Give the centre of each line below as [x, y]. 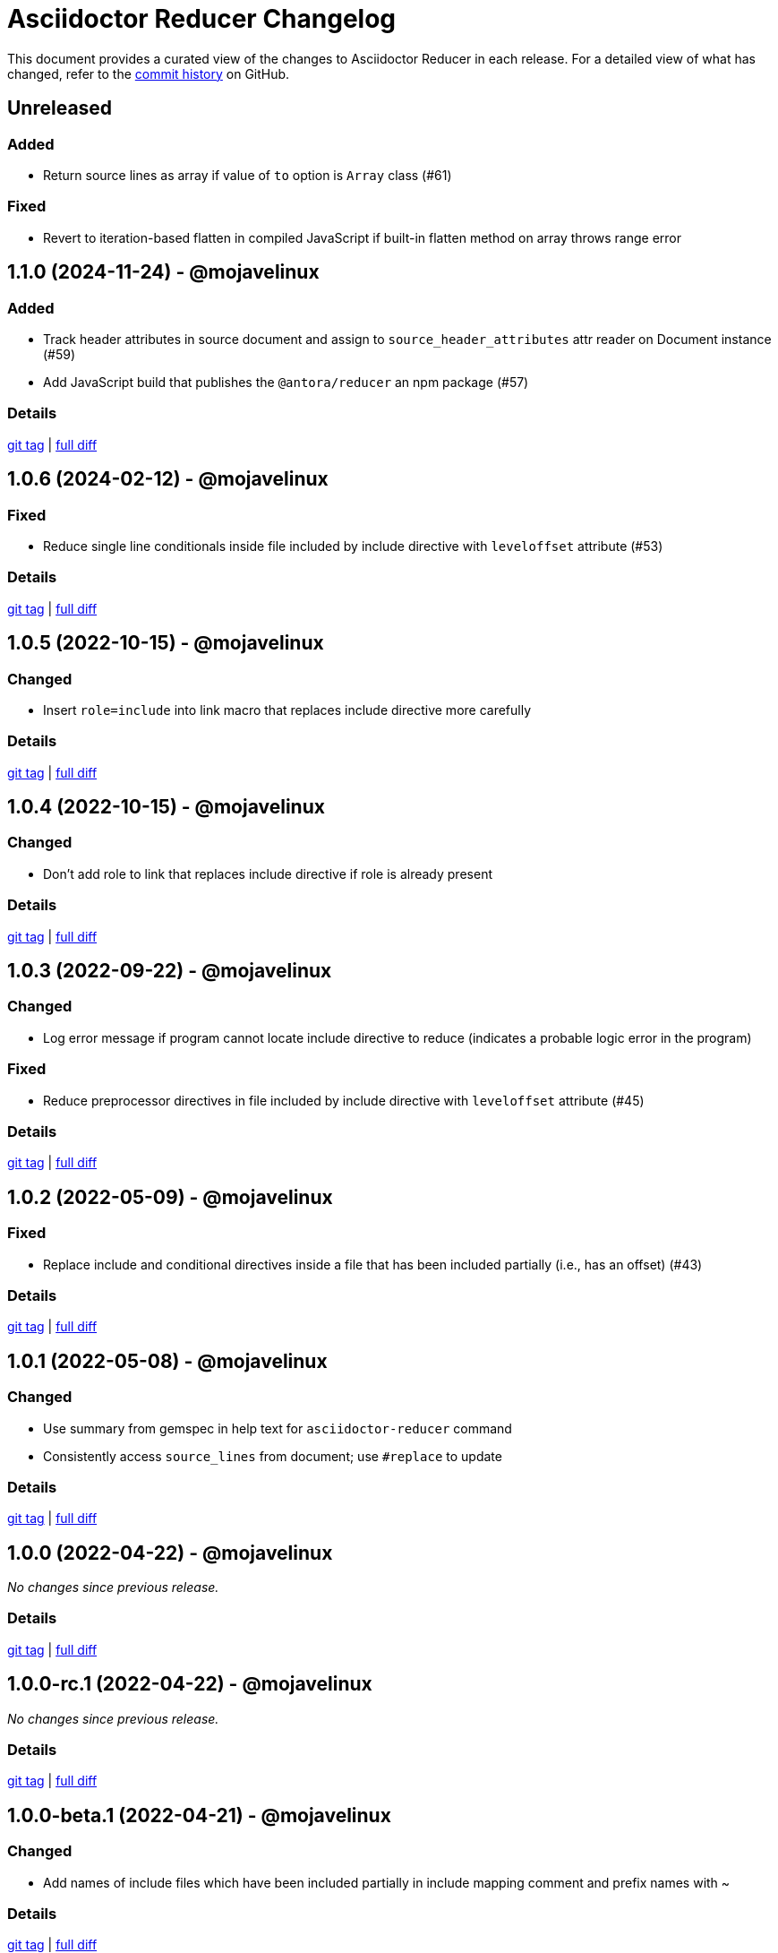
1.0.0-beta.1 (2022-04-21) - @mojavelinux [199, 1815]
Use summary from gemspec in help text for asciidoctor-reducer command [278, 1428]
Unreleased [60, 108]
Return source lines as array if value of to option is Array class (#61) [248, 175]
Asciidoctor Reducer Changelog [202, 19]
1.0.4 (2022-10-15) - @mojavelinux [166, 807]
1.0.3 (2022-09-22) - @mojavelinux [170, 971]
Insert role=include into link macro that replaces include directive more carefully [287, 710]
